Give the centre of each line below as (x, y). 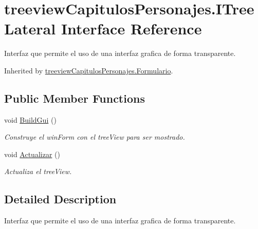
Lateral (30, 28)
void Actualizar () (32, 154)
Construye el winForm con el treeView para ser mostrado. (95, 137)
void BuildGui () (30, 119)
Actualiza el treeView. (38, 171)
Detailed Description (60, 199)
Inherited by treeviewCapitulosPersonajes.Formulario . (89, 70)
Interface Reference (131, 28)
